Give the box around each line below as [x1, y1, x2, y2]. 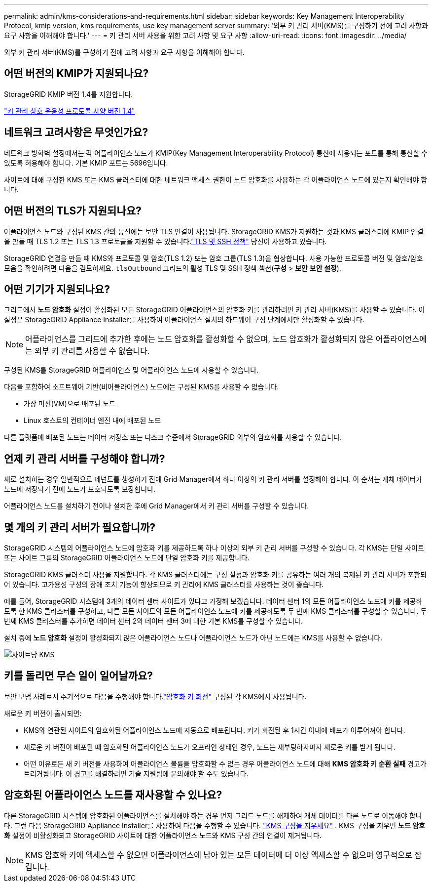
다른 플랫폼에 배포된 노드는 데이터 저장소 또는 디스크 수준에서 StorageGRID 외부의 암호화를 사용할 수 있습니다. [4, 433, 342, 442]
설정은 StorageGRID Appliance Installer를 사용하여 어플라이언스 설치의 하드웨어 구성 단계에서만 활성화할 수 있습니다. [4, 315, 364, 324]
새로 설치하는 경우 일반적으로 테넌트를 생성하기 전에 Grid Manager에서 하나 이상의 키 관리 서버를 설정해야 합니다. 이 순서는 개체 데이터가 [4, 475, 422, 484]
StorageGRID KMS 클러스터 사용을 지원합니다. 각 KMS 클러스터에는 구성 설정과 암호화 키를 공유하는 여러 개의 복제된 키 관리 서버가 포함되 [4, 570, 427, 579]
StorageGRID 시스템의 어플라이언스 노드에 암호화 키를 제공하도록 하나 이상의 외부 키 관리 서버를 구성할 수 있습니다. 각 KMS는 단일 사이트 [4, 544, 424, 552]
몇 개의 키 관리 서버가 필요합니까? [4, 521, 156, 534]
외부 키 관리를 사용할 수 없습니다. [35, 346, 150, 356]
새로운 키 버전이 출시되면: [4, 709, 82, 717]
